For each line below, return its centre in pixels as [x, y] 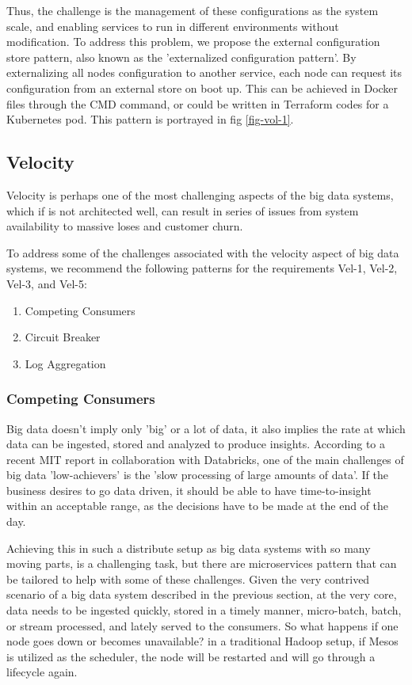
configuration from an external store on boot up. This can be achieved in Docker [202, 88]
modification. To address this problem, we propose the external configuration [193, 42]
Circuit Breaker [63, 337]
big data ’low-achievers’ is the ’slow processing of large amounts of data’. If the [197, 475]
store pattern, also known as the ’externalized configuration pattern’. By [181, 57]
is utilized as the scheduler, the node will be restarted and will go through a [191, 656]
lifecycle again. [42, 672]
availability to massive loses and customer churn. [125, 226]
